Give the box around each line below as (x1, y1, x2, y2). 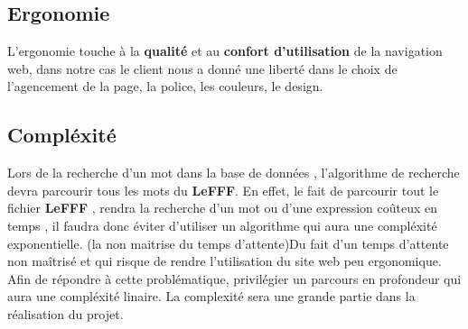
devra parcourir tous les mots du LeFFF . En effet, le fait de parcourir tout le (7, 180, 439, 199)
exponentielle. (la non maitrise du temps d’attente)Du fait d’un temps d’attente (7, 233, 449, 252)
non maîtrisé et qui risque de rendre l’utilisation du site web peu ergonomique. (7, 251, 442, 270)
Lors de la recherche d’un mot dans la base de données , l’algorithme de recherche (7, 163, 460, 182)
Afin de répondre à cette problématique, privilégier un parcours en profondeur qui (7, 269, 462, 288)
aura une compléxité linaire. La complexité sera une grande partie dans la (7, 287, 416, 306)
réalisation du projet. (7, 304, 124, 323)
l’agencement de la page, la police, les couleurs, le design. (7, 77, 323, 96)
